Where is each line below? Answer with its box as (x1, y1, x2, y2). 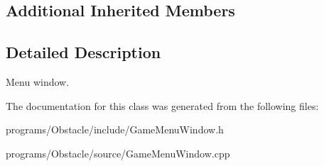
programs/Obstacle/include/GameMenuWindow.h (6, 122, 224, 137)
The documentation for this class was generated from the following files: (6, 98, 319, 113)
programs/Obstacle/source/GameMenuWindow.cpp (6, 145, 230, 160)
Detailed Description (6, 41, 161, 63)
